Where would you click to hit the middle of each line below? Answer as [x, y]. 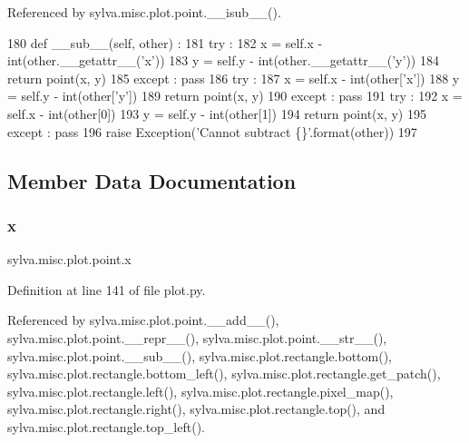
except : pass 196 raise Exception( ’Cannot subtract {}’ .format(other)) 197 [212, 131]
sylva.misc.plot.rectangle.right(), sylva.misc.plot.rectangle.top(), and [196, 409]
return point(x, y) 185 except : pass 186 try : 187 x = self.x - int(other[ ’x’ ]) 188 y [234, 78]
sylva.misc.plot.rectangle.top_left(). [106, 426]
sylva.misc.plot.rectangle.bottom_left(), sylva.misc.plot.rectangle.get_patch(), [224, 374]
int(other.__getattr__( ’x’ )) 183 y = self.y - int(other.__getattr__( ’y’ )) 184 [223, 60]
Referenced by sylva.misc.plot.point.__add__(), [143, 320]
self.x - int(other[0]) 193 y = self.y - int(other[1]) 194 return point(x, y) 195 [217, 113]
